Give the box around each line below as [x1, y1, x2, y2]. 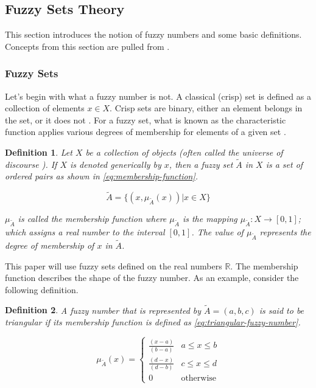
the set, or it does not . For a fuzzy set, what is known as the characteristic [5, 113, 286, 126]
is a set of [265, 158, 303, 170]
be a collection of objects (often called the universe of [85, 145, 283, 158]
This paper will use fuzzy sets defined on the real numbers [5, 259, 222, 272]
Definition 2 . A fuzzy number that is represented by [5, 303, 202, 316]
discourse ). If [5, 158, 57, 170]
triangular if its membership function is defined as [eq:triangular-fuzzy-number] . [5, 316, 301, 328]
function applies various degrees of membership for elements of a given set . [5, 125, 286, 138]
